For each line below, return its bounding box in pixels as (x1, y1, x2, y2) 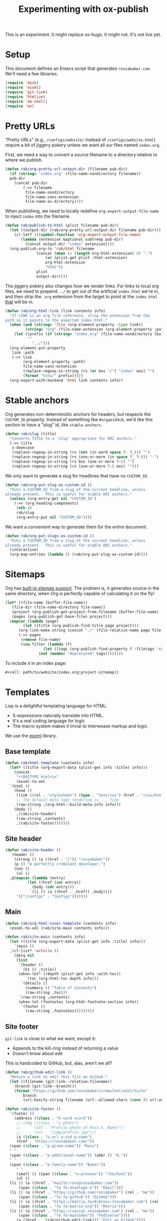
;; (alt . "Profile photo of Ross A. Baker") (16, 1125, 123, 1130)
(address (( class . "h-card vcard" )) (14, 1116, 92, 1121)
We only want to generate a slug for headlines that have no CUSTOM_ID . (5, 473, 149, 479)
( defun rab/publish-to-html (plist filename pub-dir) (5, 223, 119, 228)
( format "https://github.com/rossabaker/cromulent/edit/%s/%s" (14, 1088, 148, 1094)
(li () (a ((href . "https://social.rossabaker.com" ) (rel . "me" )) (9, 1209, 155, 1214)
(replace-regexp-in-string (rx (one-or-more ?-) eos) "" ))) (11, 464, 139, 469)
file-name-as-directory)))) (25, 199, 83, 204)
